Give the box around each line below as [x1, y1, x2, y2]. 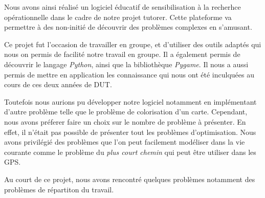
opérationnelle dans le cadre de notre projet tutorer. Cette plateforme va [4, 11, 232, 22]
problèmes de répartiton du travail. [4, 184, 114, 194]
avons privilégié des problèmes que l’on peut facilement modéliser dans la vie [4, 136, 245, 147]
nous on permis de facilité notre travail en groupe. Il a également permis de [4, 49, 240, 60]
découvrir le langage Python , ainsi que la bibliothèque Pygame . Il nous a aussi [4, 58, 249, 69]
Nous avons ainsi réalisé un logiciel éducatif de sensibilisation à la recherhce [4, 2, 241, 12]
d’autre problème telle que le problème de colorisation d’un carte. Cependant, [4, 106, 248, 117]
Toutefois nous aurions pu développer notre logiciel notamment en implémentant [4, 96, 257, 107]
